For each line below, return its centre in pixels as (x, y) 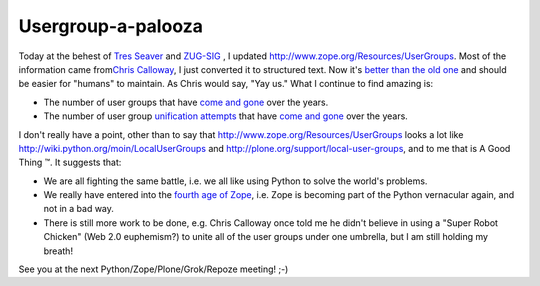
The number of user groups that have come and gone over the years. (186, 102)
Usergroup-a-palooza (111, 26)
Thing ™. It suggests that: (70, 162)
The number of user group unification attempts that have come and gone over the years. (226, 116)
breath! (58, 251)
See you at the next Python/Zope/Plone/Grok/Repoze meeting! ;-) (153, 269)
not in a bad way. (79, 209)
